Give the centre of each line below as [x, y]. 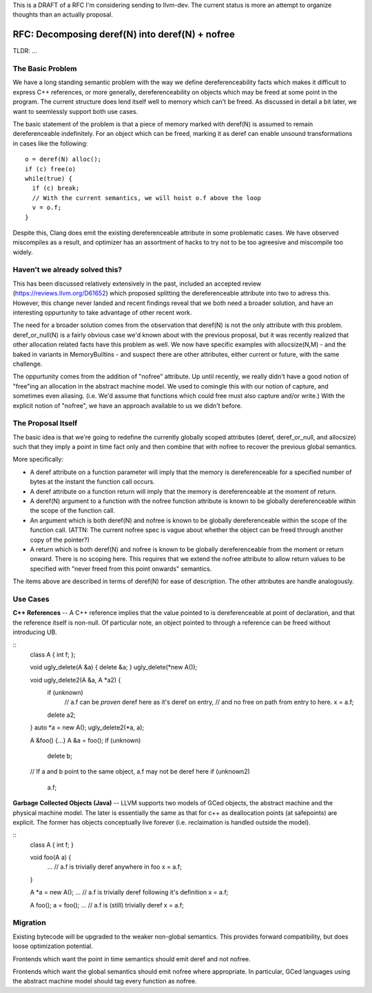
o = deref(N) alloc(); [63, 159]
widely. [23, 252]
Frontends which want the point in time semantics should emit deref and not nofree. [132, 958]
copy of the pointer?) [60, 540]
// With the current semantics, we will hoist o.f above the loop [146, 198]
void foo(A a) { [51, 857]
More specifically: [38, 460]
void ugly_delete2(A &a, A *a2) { [75, 680]
